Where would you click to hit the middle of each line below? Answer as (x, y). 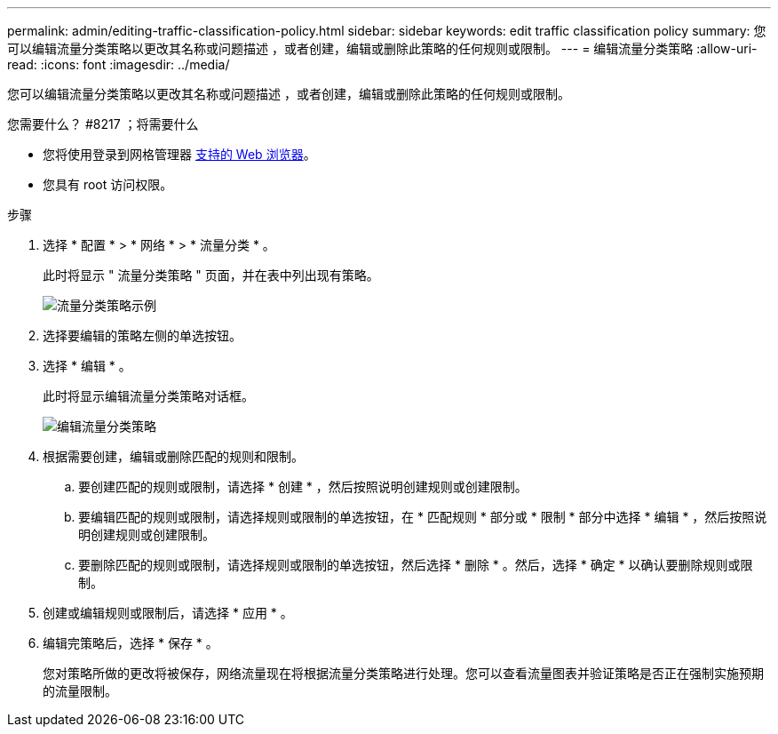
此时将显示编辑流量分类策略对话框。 (148, 396)
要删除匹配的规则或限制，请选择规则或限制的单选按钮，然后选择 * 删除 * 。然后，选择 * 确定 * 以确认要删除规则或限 (416, 565)
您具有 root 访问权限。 (108, 184)
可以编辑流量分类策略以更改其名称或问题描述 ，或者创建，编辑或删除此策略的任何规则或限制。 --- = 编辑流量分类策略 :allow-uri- (382, 48)
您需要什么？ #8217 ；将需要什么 (103, 124)
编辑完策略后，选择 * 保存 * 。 (131, 643)
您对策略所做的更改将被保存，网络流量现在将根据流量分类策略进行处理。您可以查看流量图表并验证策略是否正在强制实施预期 (403, 673)
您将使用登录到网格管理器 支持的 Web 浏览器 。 (179, 154)
